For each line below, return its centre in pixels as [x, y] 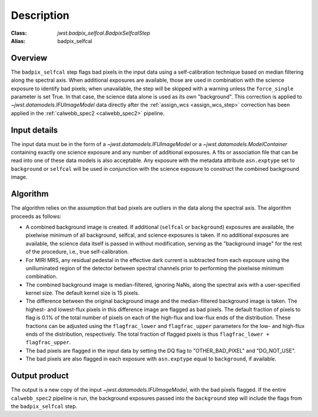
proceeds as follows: [36, 216]
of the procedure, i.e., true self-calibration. [77, 252]
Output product [40, 376]
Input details [34, 130]
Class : [19, 33]
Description [40, 15]
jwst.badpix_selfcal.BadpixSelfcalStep [104, 33]
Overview [29, 58]
